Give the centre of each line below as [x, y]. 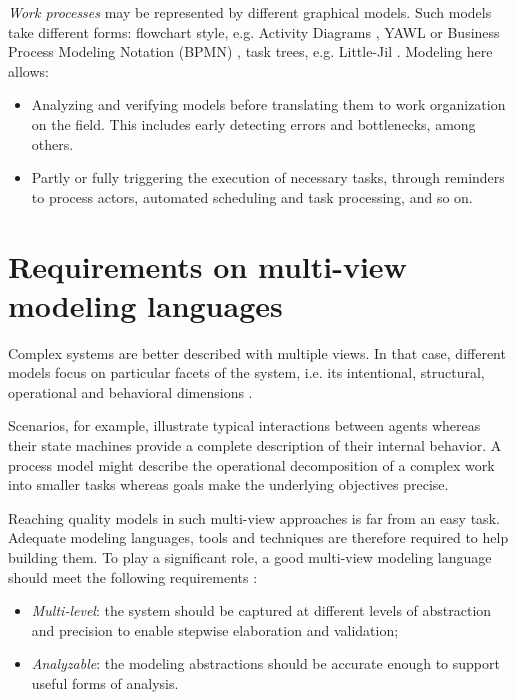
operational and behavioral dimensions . [130, 391]
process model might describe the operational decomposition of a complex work [251, 464]
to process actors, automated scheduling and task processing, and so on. [252, 196]
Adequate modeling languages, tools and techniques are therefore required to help [258, 537]
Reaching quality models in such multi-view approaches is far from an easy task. [254, 517]
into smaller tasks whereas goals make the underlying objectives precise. [228, 484]
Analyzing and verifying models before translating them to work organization [268, 104]
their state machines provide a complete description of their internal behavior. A [255, 445]
